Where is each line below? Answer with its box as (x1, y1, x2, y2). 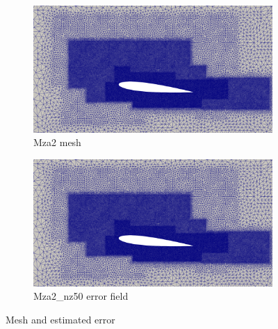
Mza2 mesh (33, 135, 81, 150)
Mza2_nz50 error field (33, 289, 129, 303)
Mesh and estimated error (6, 312, 115, 326)
